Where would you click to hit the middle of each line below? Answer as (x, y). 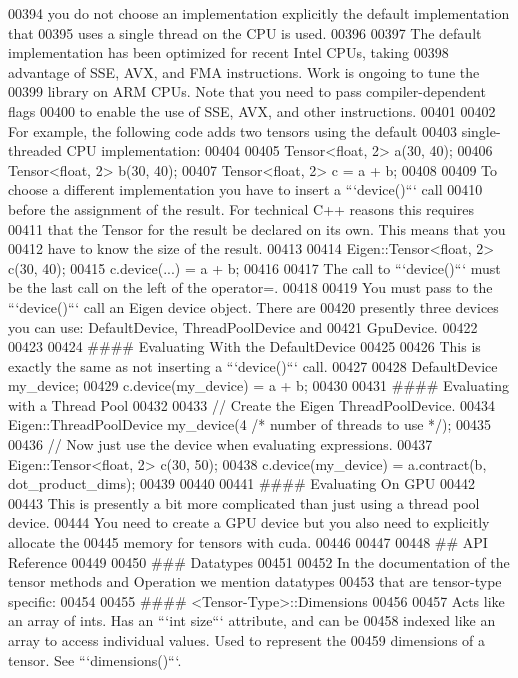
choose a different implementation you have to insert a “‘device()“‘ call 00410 (245, 189)
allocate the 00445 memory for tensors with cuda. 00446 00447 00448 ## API (248, 542)
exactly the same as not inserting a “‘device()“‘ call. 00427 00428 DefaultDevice (253, 365)
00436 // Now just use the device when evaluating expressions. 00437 (220, 444)
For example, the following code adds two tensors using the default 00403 (232, 130)
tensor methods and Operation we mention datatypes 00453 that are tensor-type (255, 581)
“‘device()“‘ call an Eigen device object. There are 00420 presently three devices (253, 306)
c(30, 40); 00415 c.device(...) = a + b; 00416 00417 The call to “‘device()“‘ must (254, 267)
